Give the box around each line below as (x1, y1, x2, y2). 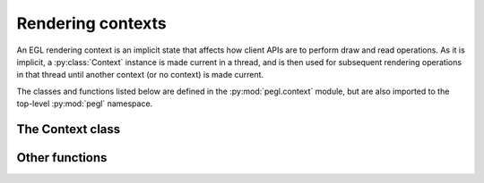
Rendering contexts (16, 13, 167, 33)
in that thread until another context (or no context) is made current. (16, 70, 264, 80)
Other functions (16, 150, 108, 165)
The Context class (16, 121, 121, 137)
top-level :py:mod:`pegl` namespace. (16, 98, 153, 109)
